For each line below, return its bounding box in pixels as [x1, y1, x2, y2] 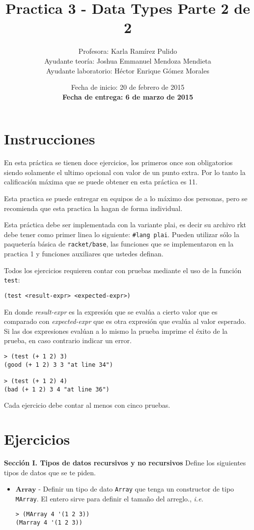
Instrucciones [4, 129, 95, 149]
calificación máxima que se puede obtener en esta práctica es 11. [4, 177, 198, 187]
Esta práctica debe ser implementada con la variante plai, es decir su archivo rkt [4, 219, 247, 230]
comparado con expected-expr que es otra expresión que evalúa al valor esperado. [4, 316, 246, 326]
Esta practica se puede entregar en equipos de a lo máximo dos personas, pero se [4, 193, 248, 203]
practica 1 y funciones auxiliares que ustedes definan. [4, 248, 164, 259]
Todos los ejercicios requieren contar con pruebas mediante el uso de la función [4, 265, 242, 275]
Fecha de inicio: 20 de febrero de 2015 [71, 82, 185, 92]
